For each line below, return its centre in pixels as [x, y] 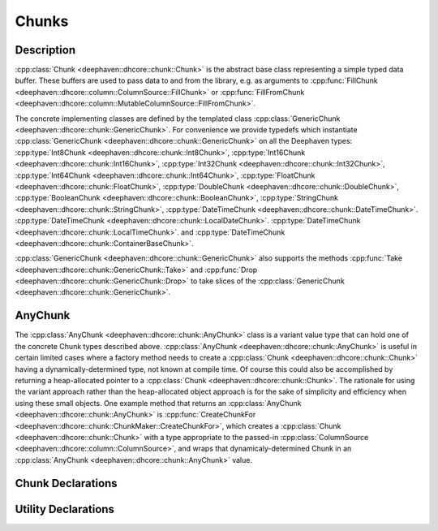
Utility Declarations [65, 509]
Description [45, 50]
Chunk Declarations [66, 483]
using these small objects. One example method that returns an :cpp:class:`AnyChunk [158, 403]
